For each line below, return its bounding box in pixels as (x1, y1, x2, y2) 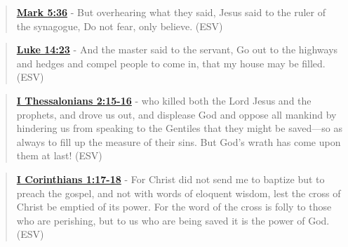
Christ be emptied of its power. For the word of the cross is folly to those (16, 199, 332, 214)
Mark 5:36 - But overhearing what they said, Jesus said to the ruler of (16, 5, 326, 19)
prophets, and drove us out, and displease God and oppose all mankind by (16, 107, 337, 121)
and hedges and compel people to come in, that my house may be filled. (16, 55, 326, 70)
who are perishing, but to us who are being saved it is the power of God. (16, 213, 330, 227)
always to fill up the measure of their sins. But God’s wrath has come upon (16, 134, 341, 149)
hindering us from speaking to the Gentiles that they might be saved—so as (16, 121, 342, 135)
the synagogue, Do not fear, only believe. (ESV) (16, 18, 223, 33)
